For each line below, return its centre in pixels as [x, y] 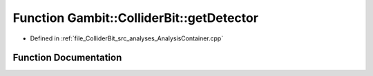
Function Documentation [67, 58]
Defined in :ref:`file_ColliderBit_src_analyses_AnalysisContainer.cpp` [127, 38]
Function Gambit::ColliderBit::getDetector [136, 18]
